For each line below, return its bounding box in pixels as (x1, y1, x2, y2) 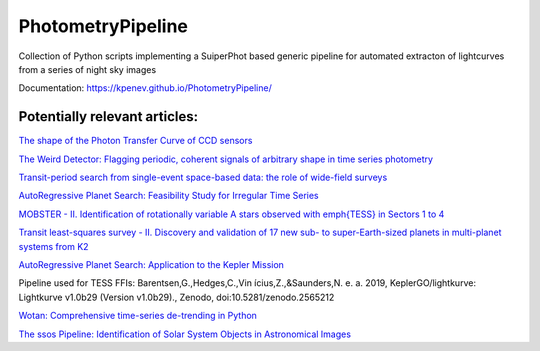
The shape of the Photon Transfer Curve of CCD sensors (18, 135, 253, 147)
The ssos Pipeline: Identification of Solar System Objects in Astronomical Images (18, 328, 352, 340)
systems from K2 (18, 240, 89, 252)
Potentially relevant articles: (18, 108, 199, 125)
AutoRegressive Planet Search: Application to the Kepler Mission (18, 258, 285, 270)
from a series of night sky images (18, 63, 157, 75)
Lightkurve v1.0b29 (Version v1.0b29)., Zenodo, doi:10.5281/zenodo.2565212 (18, 291, 335, 303)
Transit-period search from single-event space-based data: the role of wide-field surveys (18, 171, 388, 184)
